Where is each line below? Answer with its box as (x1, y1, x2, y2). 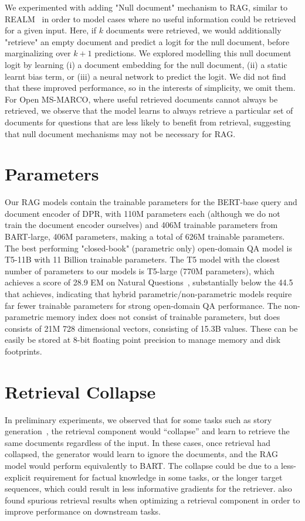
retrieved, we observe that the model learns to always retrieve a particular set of (5, 104, 293, 117)
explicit (5, 471, 31, 483)
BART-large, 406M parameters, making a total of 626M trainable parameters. (5, 230, 285, 243)
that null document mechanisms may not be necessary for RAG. (5, 127, 236, 139)
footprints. (5, 345, 42, 357)
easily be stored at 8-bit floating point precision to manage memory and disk (5, 333, 281, 346)
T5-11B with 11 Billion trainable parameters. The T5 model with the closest (5, 253, 280, 265)
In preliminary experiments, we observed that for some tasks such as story (5, 413, 272, 425)
